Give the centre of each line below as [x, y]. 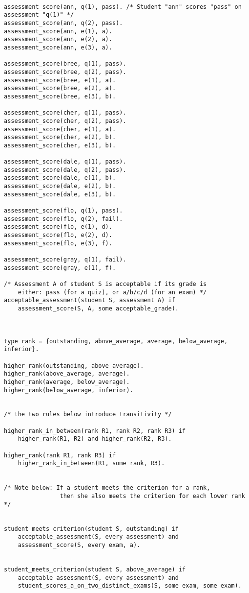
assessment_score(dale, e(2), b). [60, 186]
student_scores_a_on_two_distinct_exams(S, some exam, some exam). [130, 586]
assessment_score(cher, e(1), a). [60, 129]
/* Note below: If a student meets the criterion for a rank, [107, 488]
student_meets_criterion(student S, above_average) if [95, 569]
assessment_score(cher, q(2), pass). [65, 121]
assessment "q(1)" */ [39, 15]
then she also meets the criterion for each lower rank [152, 496]
